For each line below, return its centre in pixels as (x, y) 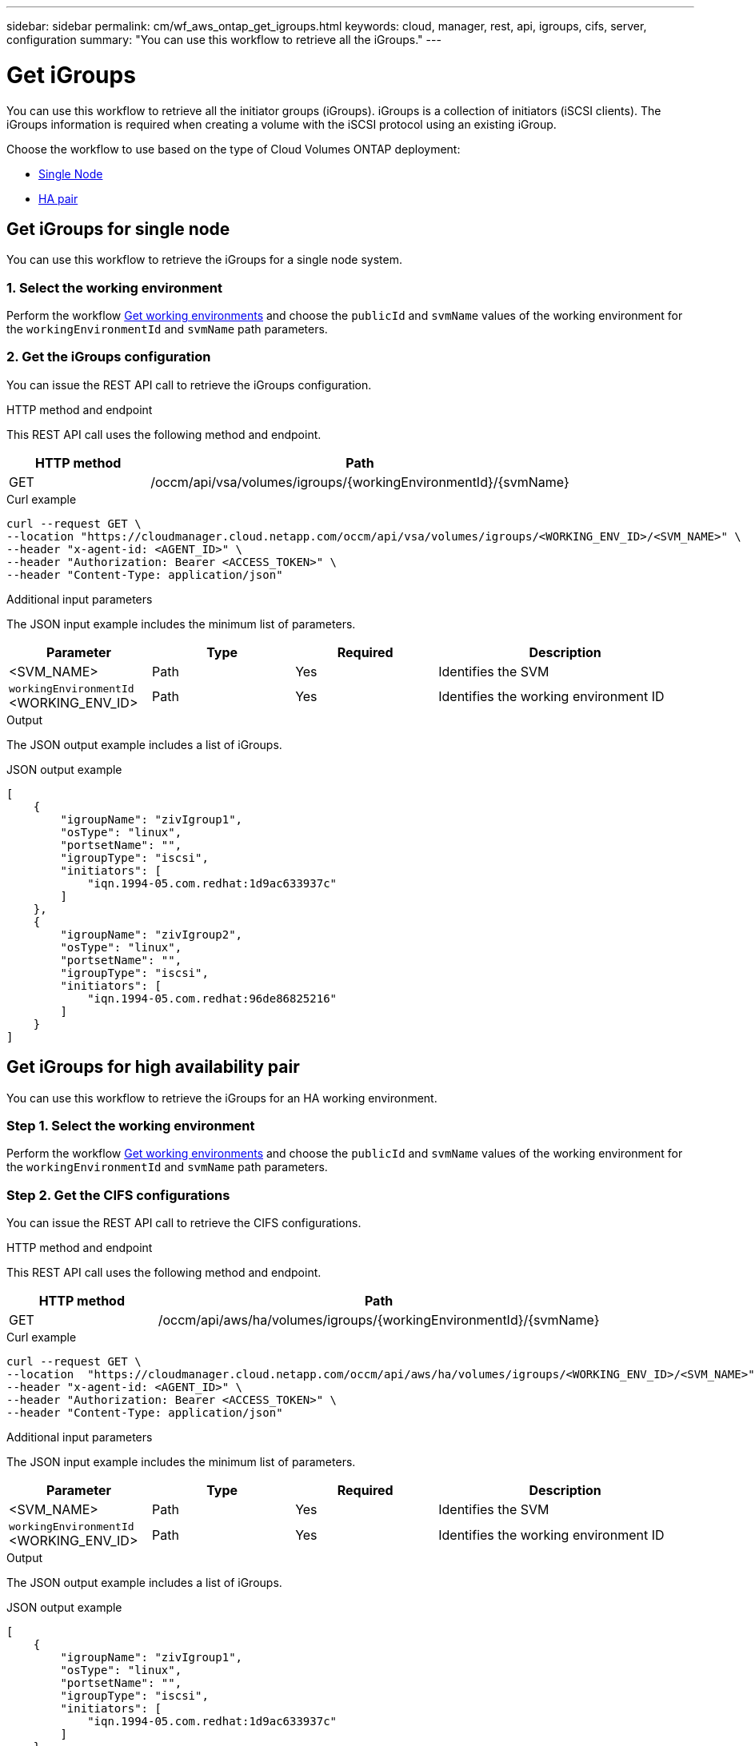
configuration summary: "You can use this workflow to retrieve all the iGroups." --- (224, 40)
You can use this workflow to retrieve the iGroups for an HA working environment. (222, 1098)
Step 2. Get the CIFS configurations (118, 1195)
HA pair (58, 198)
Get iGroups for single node (118, 229)
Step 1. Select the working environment (131, 1126)
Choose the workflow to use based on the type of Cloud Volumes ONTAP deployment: (234, 149)
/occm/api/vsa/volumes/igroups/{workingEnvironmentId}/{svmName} (360, 482)
